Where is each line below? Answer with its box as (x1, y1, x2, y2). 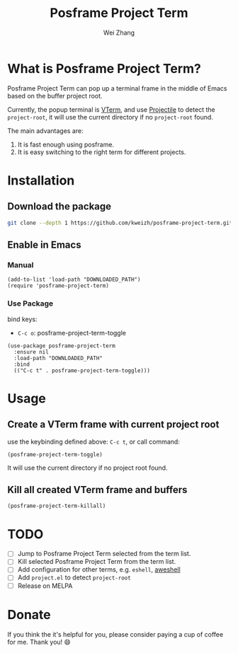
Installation (7, 172, 75, 188)
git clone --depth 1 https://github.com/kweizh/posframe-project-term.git (7, 219, 233, 226)
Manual (7, 260, 34, 270)
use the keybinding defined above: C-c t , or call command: (7, 437, 181, 446)
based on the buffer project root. (7, 91, 103, 100)
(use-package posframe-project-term (7, 342, 115, 349)
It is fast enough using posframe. (17, 140, 115, 149)
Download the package (7, 200, 112, 213)
